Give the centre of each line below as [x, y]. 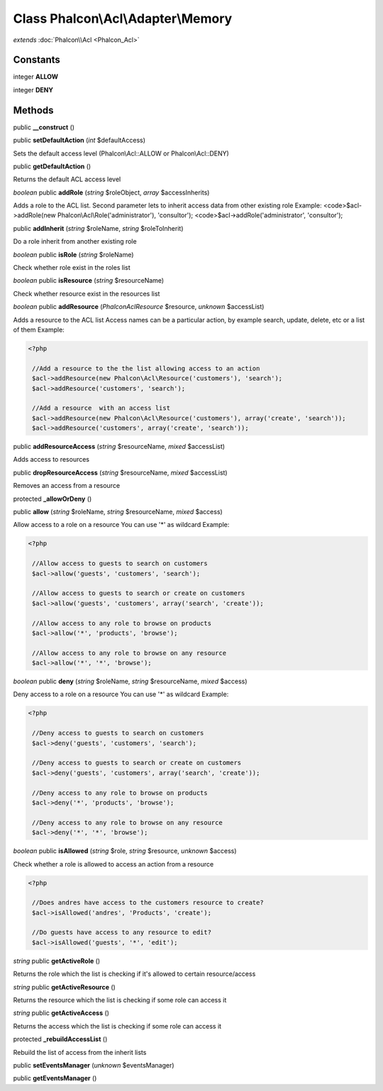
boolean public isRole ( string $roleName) [73, 254]
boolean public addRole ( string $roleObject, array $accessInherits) [111, 192]
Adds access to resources [51, 460]
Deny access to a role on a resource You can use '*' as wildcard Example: [121, 694]
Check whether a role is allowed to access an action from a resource [113, 864]
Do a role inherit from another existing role [75, 241]
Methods [33, 110]
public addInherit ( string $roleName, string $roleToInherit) [98, 228]
